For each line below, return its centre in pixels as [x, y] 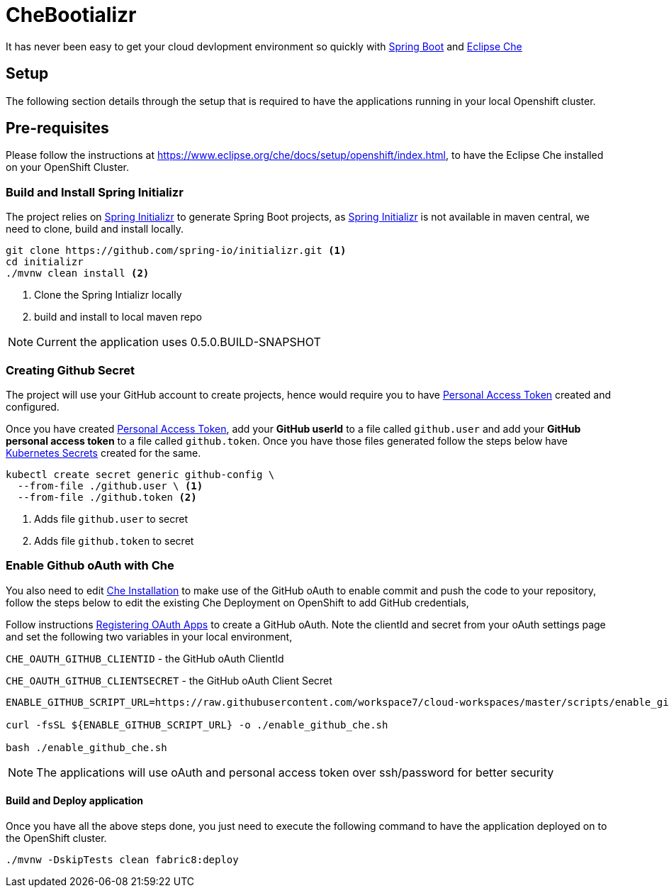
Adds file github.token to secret [114, 540]
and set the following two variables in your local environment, [149, 636]
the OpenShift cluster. [56, 838]
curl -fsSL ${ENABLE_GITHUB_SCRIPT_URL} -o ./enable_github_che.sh [197, 725]
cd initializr [45, 262]
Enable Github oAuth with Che [90, 566]
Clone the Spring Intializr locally [108, 295]
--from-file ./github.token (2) [107, 497]
